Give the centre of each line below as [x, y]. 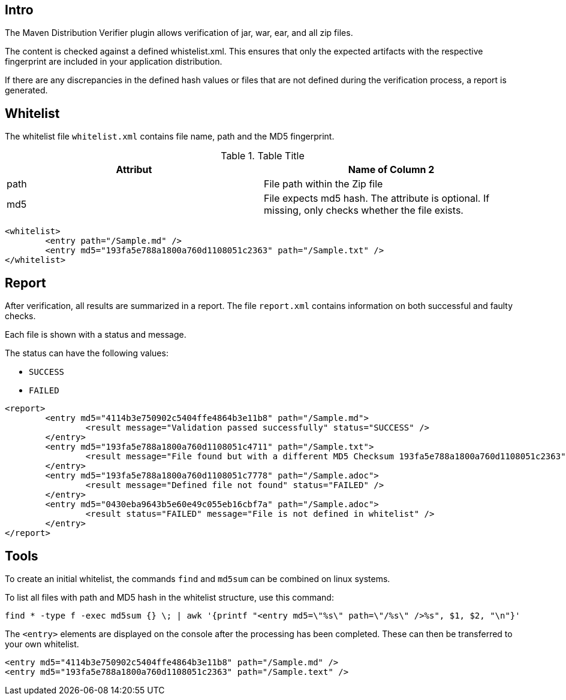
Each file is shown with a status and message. [96, 335]
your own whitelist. [42, 644]
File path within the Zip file [323, 184]
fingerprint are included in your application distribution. [114, 62]
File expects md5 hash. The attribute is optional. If [377, 199]
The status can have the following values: [87, 353]
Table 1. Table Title [263, 156]
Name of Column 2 [391, 170]
